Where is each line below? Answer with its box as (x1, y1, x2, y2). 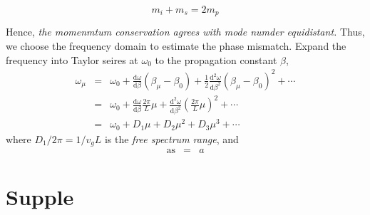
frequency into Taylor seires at (6, 52, 138, 67)
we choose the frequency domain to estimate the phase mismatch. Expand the (6, 38, 346, 53)
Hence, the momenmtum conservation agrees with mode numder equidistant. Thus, (6, 24, 365, 39)
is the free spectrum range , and (104, 131, 239, 146)
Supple (6, 182, 74, 211)
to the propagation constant (155, 52, 277, 67)
